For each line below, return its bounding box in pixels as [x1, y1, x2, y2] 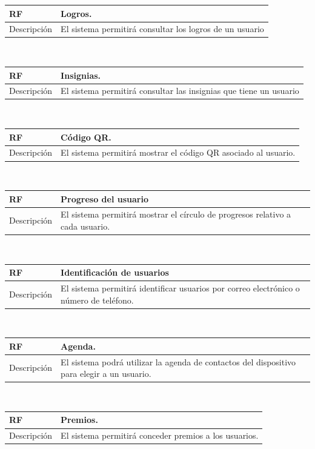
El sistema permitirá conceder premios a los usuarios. [61, 429, 259, 442]
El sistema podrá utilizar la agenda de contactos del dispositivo [61, 355, 296, 368]
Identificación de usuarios [61, 266, 169, 279]
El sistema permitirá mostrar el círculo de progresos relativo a [61, 208, 291, 221]
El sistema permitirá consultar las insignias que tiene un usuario [61, 84, 299, 97]
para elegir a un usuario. [61, 367, 151, 380]
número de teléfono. [61, 293, 134, 306]
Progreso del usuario [61, 192, 148, 205]
